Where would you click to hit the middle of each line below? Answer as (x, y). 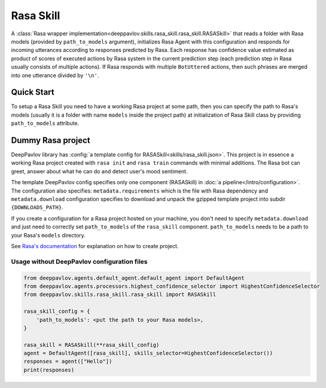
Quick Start (33, 92)
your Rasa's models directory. (48, 235)
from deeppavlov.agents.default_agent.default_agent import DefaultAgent (134, 278)
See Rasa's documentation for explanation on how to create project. (95, 246)
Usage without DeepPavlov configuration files (79, 261)
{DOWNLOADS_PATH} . (37, 207)
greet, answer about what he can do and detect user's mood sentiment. (99, 171)
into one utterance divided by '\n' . (55, 75)
